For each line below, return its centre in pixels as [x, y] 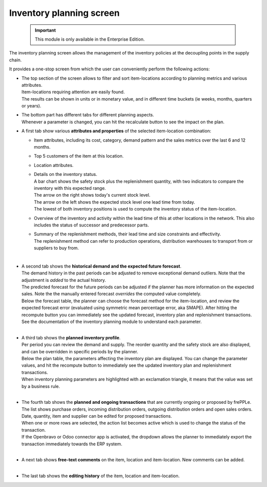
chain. [15, 60]
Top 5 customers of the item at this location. [79, 156]
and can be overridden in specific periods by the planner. [80, 351]
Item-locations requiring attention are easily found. [73, 92]
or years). [31, 106]
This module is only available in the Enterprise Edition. [90, 39]
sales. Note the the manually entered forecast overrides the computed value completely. [111, 294]
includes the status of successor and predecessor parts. [91, 225]
